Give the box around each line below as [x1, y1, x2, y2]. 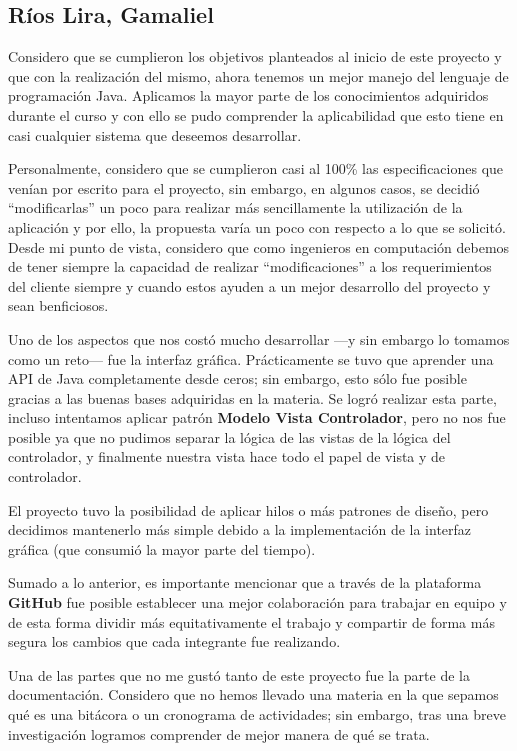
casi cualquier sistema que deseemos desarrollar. [8, 124, 302, 145]
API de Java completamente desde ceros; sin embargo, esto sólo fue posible [8, 368, 467, 389]
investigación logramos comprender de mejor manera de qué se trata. [8, 723, 430, 744]
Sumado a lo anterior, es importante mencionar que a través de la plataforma [8, 572, 482, 593]
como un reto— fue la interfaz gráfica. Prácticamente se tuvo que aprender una [8, 348, 494, 369]
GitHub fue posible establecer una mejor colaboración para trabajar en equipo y [8, 592, 507, 613]
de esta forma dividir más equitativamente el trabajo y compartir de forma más [8, 611, 495, 632]
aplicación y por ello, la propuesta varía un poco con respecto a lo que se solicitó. [8, 216, 506, 237]
